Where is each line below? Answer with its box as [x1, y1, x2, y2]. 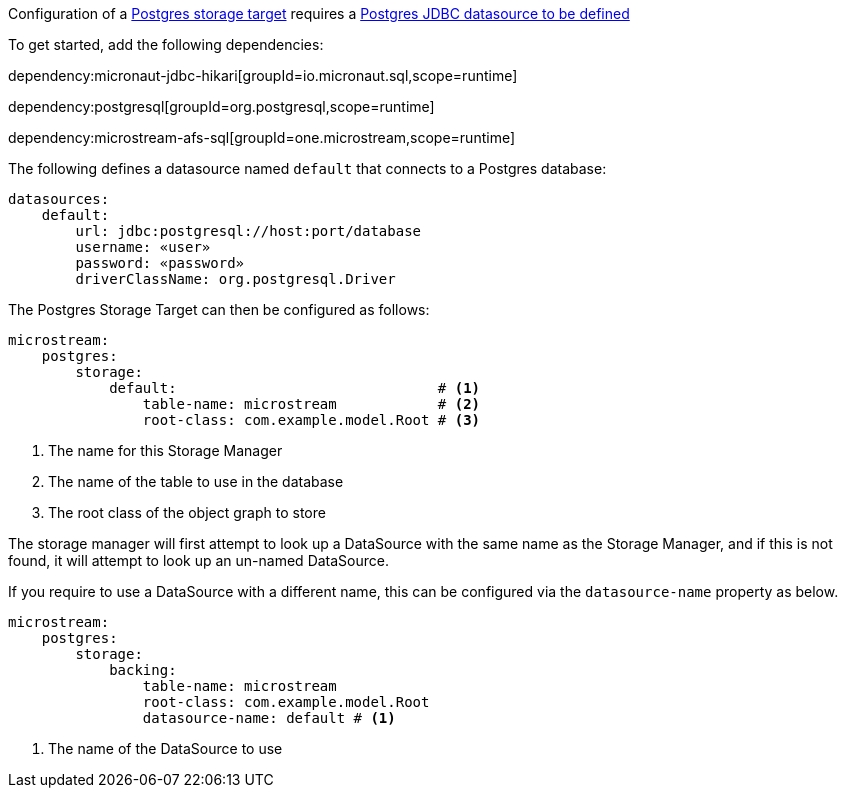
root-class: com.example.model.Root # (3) [142, 412, 481, 428]
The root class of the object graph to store [48, 504, 326, 521]
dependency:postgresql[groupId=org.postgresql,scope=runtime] [8, 98, 435, 115]
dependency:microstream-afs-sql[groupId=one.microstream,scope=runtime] [8, 129, 516, 146]
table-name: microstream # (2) [142, 396, 481, 412]
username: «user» [75, 239, 211, 255]
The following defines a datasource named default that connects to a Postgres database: [8, 160, 607, 177]
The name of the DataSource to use [48, 740, 283, 757]
